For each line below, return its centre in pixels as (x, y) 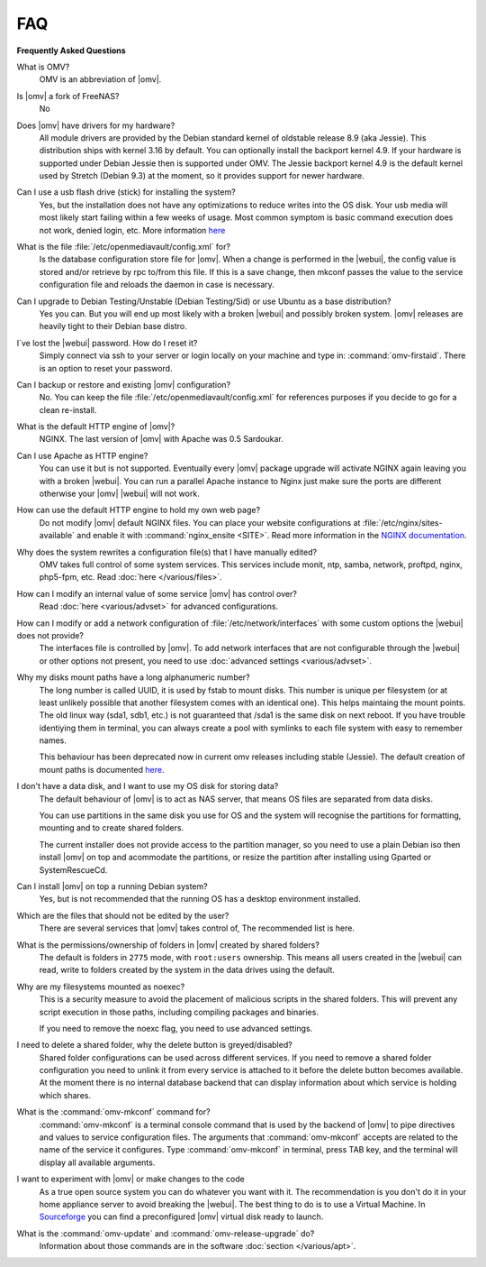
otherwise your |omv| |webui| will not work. (119, 494)
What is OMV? (43, 67)
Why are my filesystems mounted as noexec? (101, 987)
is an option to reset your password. (106, 368)
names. (53, 740)
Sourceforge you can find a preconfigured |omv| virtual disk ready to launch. (181, 1217)
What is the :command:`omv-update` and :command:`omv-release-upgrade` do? (166, 1233)
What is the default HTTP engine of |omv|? (96, 427)
